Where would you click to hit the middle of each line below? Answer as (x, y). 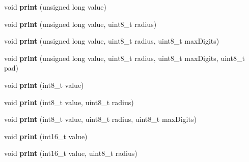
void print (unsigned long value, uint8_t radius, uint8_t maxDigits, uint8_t (124, 58)
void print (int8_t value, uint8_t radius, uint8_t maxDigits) (100, 119)
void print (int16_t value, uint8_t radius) (71, 153)
